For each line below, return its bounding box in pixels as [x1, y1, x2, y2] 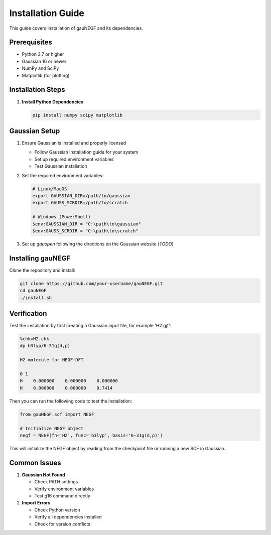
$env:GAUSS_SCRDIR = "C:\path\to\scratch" [32, 228, 139, 233]
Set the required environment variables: [22, 172, 104, 178]
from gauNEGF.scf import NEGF [20, 412, 94, 417]
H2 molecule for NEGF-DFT [20, 357, 84, 363]
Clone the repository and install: [9, 267, 75, 273]
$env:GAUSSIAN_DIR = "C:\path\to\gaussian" [32, 221, 142, 227]
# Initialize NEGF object [20, 426, 84, 431]
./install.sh [20, 295, 52, 301]
